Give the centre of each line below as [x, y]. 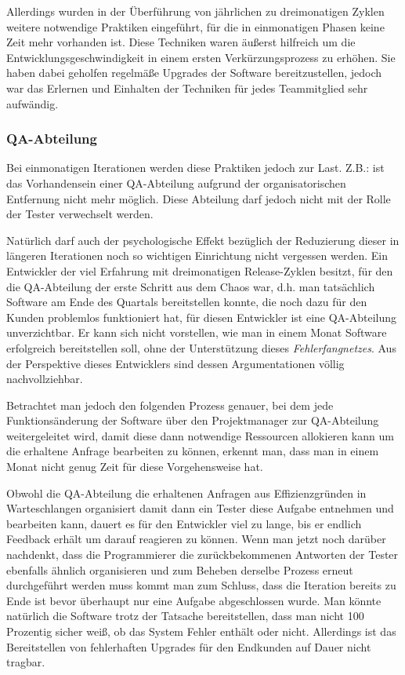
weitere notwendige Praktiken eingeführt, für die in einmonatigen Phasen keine [195, 26]
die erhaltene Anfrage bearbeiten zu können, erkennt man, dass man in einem [193, 451]
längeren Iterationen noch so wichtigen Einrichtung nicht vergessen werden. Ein [197, 255]
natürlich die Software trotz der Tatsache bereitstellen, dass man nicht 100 [185, 616]
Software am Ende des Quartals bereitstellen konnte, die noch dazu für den [187, 302]
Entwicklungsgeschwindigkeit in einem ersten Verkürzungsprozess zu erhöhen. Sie [201, 57]
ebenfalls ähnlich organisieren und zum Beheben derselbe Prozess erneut [180, 569]
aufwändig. [33, 103]
